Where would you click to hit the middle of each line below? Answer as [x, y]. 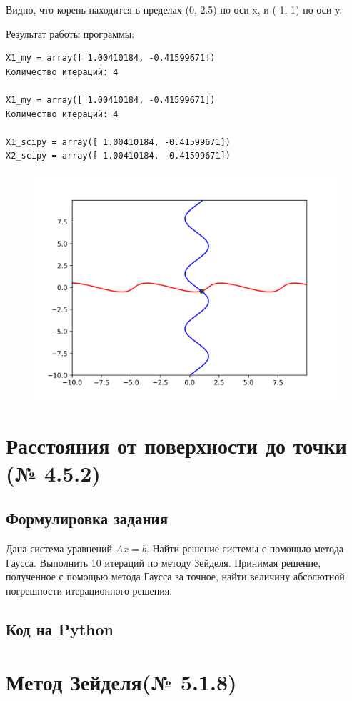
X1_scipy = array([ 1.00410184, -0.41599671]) [118, 142]
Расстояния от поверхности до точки [176, 445]
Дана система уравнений [59, 548]
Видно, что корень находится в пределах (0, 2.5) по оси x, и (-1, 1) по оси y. [174, 9]
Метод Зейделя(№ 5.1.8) [121, 681]
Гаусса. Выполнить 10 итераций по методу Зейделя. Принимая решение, [164, 562]
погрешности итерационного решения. [89, 591]
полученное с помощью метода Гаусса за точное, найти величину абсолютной [175, 576]
